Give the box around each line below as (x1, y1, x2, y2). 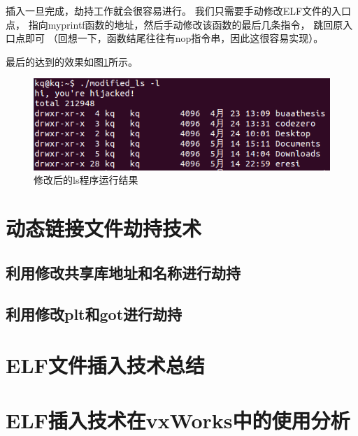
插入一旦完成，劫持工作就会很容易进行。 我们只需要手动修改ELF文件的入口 (6, 3, 352, 17)
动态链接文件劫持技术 (6, 214, 202, 242)
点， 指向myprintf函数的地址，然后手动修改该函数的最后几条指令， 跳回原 (6, 17, 343, 31)
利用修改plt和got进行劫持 (6, 303, 182, 324)
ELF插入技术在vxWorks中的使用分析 (6, 405, 350, 434)
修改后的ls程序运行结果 (34, 173, 138, 187)
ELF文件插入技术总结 (6, 351, 205, 379)
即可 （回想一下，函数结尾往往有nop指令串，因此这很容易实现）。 (24, 31, 324, 45)
